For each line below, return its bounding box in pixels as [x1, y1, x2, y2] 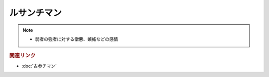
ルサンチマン [9, 7, 62, 18]
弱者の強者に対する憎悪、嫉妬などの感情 [35, 36, 118, 42]
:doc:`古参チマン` [21, 63, 57, 69]
